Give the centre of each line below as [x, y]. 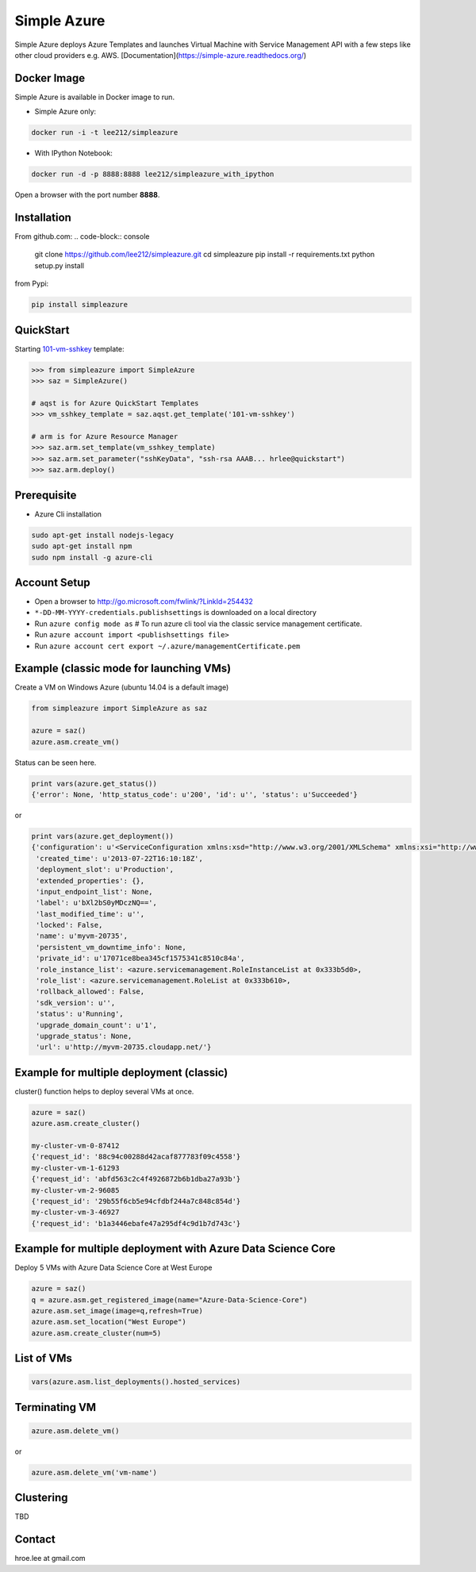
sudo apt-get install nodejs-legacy [103, 535]
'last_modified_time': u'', [90, 914]
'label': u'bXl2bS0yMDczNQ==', [97, 903]
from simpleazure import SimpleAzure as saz [119, 709]
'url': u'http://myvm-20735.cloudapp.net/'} [124, 1047]
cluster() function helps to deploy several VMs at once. [104, 1091]
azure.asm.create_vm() [75, 742]
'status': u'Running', [80, 1014]
